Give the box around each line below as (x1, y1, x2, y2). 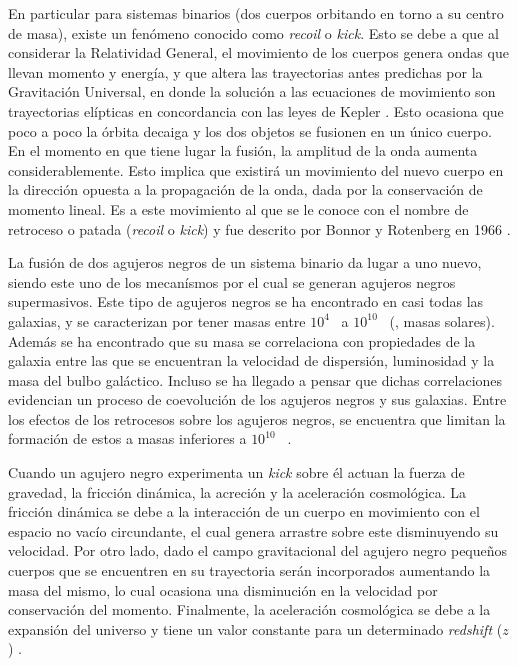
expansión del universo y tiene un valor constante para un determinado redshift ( (8, 618, 503, 639)
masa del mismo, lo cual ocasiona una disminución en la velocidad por (8, 579, 438, 600)
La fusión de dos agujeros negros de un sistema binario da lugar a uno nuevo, (8, 252, 482, 273)
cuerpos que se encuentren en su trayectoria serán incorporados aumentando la (8, 560, 491, 581)
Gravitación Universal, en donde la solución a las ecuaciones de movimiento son (8, 81, 496, 102)
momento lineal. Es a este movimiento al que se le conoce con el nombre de (8, 198, 469, 219)
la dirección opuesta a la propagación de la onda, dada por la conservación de (8, 179, 483, 200)
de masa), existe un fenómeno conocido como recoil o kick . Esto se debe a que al (8, 22, 499, 43)
